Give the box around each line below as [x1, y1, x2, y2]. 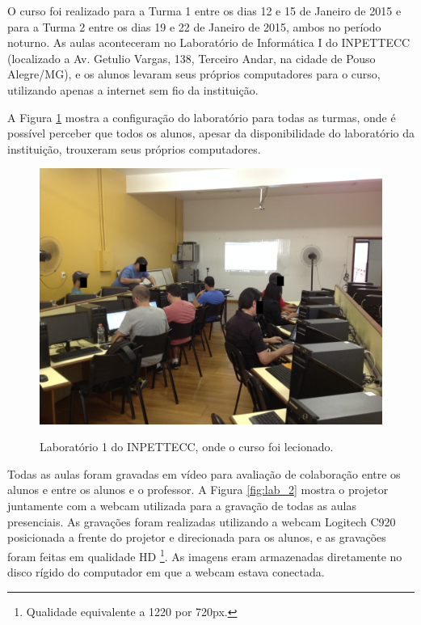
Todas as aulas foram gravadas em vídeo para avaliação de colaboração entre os [7, 465, 401, 482]
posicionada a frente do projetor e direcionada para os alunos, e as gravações [7, 529, 386, 546]
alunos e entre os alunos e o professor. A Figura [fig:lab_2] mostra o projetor [7, 481, 389, 498]
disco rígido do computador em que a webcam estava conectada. [7, 564, 325, 581]
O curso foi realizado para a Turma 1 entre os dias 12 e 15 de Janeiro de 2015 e [7, 2, 402, 19]
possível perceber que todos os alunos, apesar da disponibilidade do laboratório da [7, 125, 415, 141]
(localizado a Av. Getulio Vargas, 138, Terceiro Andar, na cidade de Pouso [7, 49, 376, 66]
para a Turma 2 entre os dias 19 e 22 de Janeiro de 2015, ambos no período [7, 18, 381, 35]
